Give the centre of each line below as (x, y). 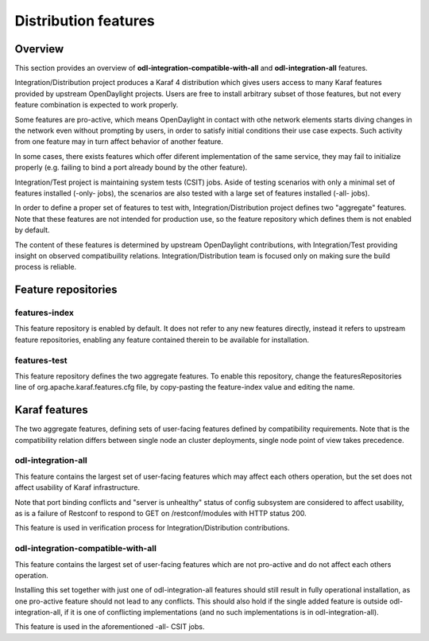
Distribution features (85, 21)
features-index (44, 313)
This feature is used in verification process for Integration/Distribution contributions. (152, 528)
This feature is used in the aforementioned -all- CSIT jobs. (110, 627)
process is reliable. (46, 267)
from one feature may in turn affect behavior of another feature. (119, 142)
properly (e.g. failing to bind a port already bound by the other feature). (131, 168)
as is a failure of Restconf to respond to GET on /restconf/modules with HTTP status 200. (161, 513)
